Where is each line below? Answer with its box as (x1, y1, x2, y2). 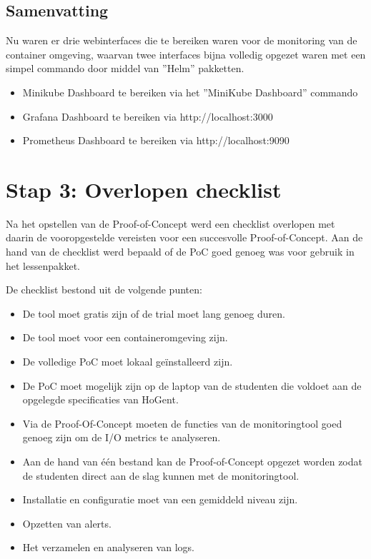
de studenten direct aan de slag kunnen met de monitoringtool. (22, 468, 300, 483)
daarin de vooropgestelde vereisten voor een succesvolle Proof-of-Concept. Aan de (6, 230, 363, 245)
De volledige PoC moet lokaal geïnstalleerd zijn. (22, 354, 233, 369)
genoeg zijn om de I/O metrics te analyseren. (22, 430, 221, 445)
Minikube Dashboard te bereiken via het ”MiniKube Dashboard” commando (22, 84, 358, 99)
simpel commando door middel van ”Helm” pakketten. (6, 61, 244, 76)
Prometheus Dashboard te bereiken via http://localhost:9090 (22, 133, 290, 148)
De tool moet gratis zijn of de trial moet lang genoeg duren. (22, 306, 285, 321)
